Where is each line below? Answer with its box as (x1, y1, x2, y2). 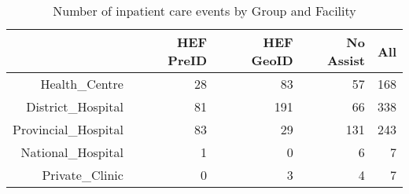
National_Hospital (20, 143, 123, 161)
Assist (326, 51, 365, 69)
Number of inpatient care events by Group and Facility (53, 2, 356, 20)
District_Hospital (26, 97, 123, 115)
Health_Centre (40, 75, 123, 93)
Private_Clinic (42, 166, 123, 184)
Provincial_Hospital (13, 120, 123, 138)
